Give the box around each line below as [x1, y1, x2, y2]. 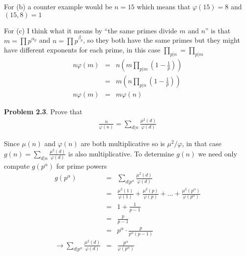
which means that [137, 1, 191, 11]
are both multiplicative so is [81, 138, 165, 149]
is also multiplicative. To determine [68, 148, 174, 158]
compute [4, 160, 30, 171]
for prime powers [56, 160, 107, 171]
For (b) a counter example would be [4, 1, 112, 11]
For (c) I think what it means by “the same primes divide [4, 25, 177, 35]
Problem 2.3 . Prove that [4, 106, 82, 117]
